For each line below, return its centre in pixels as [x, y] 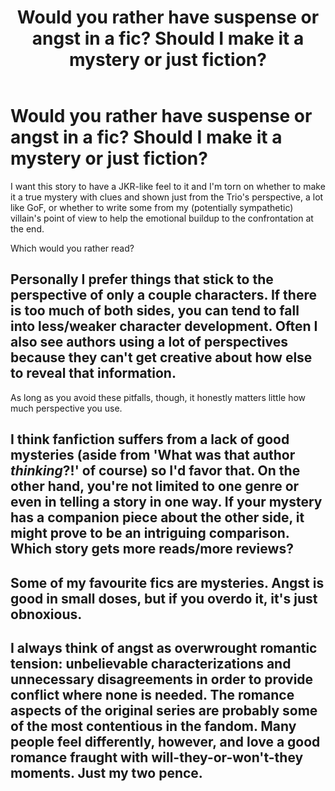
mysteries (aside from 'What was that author [153, 455]
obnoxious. [46, 614]
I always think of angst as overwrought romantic [164, 647]
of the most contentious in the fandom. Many [153, 726]
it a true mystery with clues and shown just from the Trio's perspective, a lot [167, 197]
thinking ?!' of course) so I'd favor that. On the [155, 471]
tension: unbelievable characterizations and [151, 663]
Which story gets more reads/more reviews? [152, 549]
